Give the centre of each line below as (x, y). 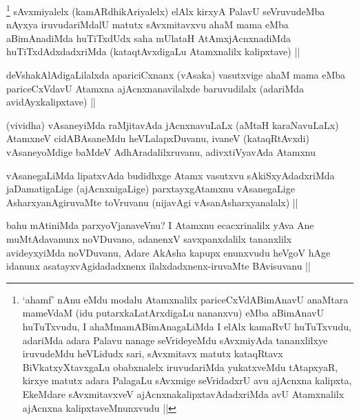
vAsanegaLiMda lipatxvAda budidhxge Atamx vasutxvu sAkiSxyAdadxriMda (171, 175)
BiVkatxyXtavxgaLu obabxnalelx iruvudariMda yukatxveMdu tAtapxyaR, (180, 367)
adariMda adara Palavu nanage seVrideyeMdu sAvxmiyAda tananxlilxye (175, 340)
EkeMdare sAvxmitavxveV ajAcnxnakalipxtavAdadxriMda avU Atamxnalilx (183, 393)
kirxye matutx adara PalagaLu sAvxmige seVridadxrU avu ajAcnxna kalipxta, (187, 380)
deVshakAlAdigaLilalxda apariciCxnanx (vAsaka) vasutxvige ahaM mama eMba (176, 75)
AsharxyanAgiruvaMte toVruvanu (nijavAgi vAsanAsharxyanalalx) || (152, 202)
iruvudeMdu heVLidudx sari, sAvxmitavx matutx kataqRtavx (153, 353)
